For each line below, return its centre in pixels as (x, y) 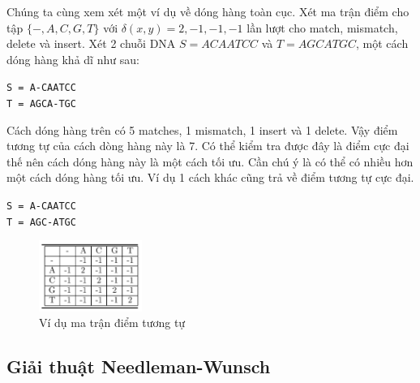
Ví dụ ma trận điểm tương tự (112, 323)
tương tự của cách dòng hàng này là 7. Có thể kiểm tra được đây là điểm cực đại (208, 146)
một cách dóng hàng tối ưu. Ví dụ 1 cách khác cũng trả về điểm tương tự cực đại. (210, 177)
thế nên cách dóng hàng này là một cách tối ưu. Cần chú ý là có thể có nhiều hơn (210, 161)
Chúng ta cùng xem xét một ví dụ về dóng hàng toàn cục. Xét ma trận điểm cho (208, 11)
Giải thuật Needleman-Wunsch (139, 366)
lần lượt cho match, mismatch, (322, 27)
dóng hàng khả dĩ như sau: (73, 59)
